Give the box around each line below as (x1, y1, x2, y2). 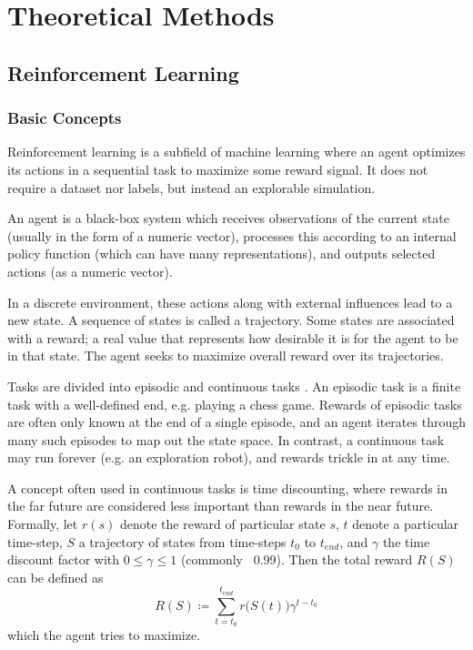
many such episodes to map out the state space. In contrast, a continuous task (7, 430, 445, 449)
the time (382, 532, 430, 551)
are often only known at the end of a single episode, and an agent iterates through (7, 412, 466, 432)
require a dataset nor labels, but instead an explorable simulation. (7, 178, 376, 197)
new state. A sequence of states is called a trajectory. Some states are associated (7, 310, 455, 330)
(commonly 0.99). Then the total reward (180, 550, 413, 569)
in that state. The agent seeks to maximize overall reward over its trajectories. (7, 346, 444, 365)
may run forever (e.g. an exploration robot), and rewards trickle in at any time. (7, 448, 450, 467)
